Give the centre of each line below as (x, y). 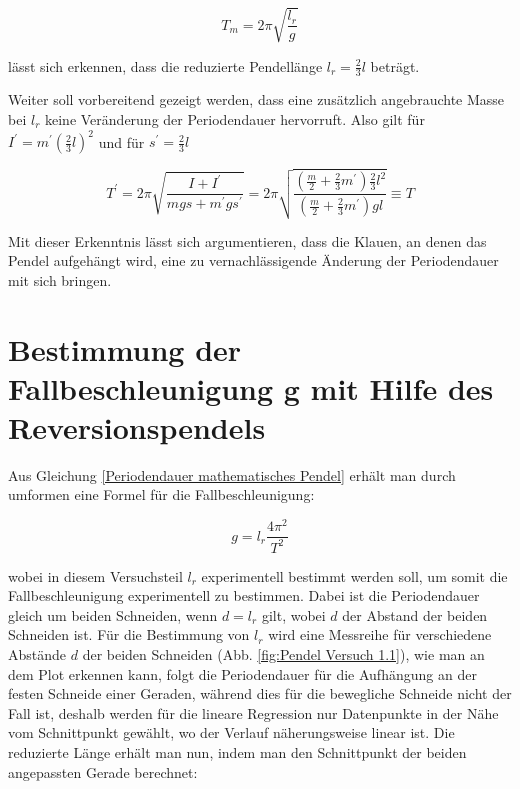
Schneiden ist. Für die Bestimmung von (129, 634)
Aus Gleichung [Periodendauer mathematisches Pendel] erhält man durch (232, 474)
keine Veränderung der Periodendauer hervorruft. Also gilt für (235, 118)
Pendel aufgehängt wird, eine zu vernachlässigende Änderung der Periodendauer (253, 260)
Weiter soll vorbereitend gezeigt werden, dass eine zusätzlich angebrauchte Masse (256, 99)
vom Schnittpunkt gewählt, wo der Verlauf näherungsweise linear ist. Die (231, 732)
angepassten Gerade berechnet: (103, 771)
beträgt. (395, 65)
